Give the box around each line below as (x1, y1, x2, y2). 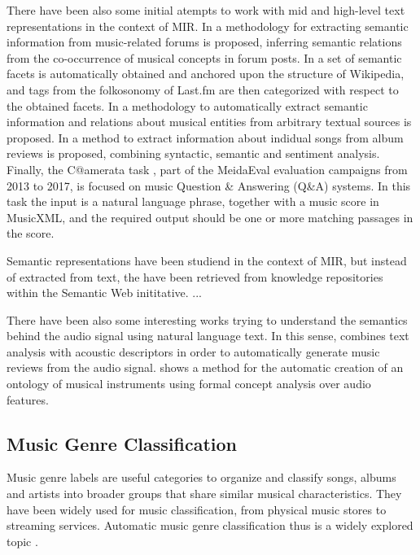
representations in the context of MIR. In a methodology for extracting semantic (7, 17, 409, 34)
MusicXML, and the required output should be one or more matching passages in (7, 208, 413, 225)
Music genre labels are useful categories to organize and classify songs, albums (7, 469, 396, 486)
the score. (7, 225, 55, 242)
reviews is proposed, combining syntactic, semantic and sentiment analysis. (7, 145, 380, 162)
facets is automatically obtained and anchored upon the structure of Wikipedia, (7, 65, 405, 82)
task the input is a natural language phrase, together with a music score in (7, 193, 379, 210)
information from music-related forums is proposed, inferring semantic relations (7, 33, 402, 50)
